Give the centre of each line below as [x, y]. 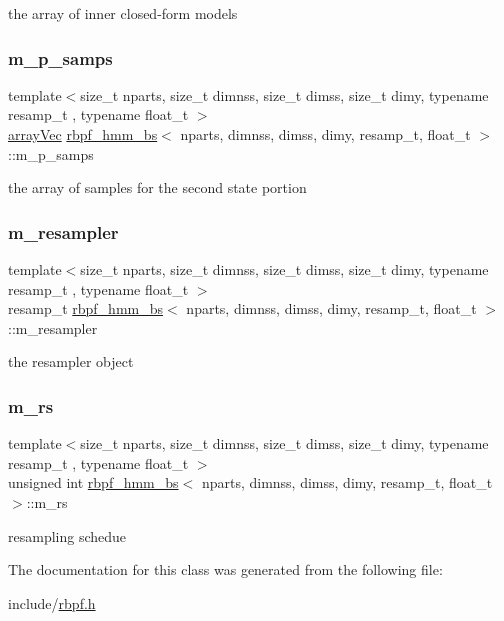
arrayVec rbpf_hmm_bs [83, 134]
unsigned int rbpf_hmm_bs [93, 482]
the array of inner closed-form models [123, 13]
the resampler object [71, 361]
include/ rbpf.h [52, 602]
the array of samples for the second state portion [157, 187]
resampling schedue [67, 535]
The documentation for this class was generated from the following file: [225, 569]
